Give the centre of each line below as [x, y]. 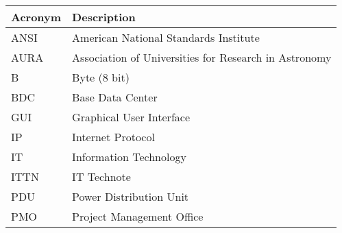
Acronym [36, 17]
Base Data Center [115, 97]
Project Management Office [138, 216]
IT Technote [101, 176]
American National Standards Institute [166, 37]
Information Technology [129, 157]
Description [104, 17]
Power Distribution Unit [131, 196]
